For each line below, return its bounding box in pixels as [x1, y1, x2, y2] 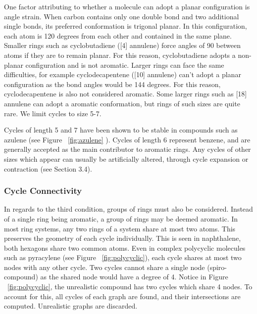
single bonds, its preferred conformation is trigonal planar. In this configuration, [4, 21, 247, 31]
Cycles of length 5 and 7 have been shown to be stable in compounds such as [4, 125, 238, 135]
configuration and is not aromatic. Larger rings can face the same [25, 59, 224, 70]
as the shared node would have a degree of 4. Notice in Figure [40, 271, 228, 282]
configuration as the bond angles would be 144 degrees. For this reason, [4, 79, 221, 89]
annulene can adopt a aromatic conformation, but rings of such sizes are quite [4, 98, 240, 108]
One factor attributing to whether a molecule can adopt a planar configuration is [4, 1, 250, 11]
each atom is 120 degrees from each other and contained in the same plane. [4, 30, 232, 41]
